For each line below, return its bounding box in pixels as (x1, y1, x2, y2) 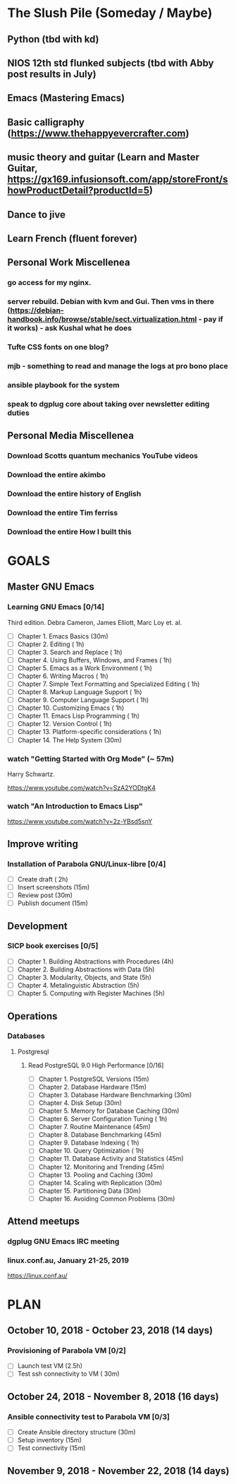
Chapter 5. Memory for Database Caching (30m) (38, 1106, 180, 1115)
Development (7, 920, 68, 932)
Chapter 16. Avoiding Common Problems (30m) (38, 1194, 175, 1203)
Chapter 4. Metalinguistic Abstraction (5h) (17, 981, 139, 989)
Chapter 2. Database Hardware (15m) (38, 1082, 147, 1091)
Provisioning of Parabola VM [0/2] (7, 1345, 127, 1355)
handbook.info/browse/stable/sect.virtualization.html (7, 315, 197, 325)
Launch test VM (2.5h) (17, 1362, 83, 1370)
